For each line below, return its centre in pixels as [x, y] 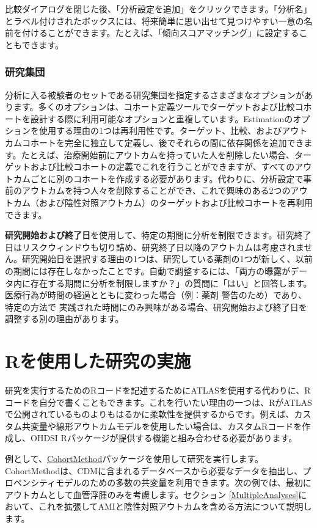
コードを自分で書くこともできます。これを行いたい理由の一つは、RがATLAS [158, 402]
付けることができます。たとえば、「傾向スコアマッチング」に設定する [160, 33]
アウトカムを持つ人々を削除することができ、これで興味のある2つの [156, 190]
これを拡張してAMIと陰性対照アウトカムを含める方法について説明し [175, 506]
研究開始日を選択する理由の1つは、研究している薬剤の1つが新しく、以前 [167, 259]
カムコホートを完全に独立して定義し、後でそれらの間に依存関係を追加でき [155, 142]
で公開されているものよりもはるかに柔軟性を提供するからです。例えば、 [150, 414]
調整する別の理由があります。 [64, 319]
